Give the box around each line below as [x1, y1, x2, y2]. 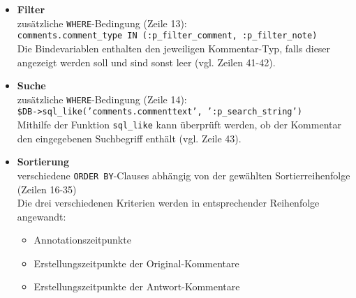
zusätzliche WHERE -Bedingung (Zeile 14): [17, 91, 187, 106]
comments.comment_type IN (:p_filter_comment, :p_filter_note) [17, 31, 318, 41]
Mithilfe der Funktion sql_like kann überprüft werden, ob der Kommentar [17, 117, 341, 131]
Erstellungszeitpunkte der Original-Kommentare [34, 255, 239, 270]
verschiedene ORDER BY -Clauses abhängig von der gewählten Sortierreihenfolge [17, 167, 350, 182]
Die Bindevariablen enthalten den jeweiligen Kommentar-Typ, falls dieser [17, 40, 331, 55]
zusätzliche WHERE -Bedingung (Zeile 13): [17, 15, 187, 30]
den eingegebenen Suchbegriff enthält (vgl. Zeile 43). [17, 131, 242, 145]
